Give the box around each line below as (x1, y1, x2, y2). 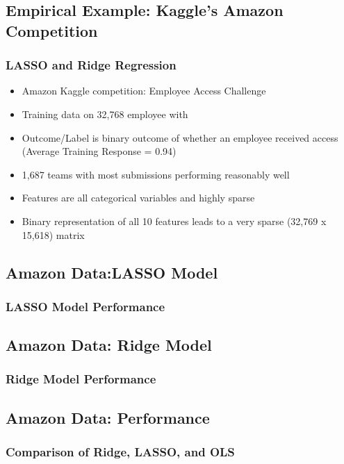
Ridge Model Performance (6, 370, 156, 388)
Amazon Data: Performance (6, 406, 210, 428)
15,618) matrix (22, 227, 85, 242)
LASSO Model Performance (6, 297, 165, 315)
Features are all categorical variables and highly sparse (22, 190, 255, 205)
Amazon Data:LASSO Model (6, 261, 218, 283)
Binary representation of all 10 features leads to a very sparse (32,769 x (22, 213, 327, 228)
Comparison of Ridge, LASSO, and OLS (6, 443, 235, 461)
